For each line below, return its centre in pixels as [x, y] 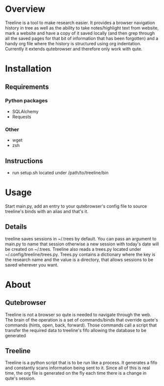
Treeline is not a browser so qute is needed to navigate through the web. [78, 314]
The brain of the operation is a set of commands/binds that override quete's [82, 320]
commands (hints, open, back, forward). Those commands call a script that [81, 325]
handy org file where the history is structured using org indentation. [73, 43]
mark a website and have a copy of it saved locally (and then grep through [80, 33]
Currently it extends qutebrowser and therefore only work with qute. [74, 49]
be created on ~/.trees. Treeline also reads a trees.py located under [73, 249]
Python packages [26, 101]
